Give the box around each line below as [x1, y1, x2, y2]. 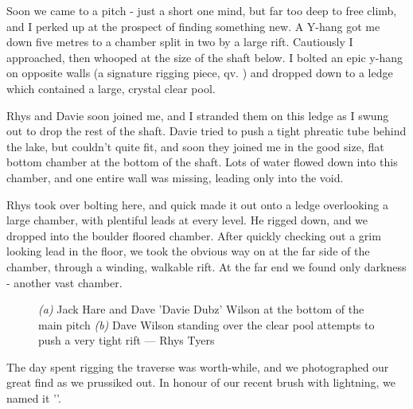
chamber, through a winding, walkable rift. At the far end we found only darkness [6, 258, 407, 275]
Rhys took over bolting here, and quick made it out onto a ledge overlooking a [6, 196, 388, 212]
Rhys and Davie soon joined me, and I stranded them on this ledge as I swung [6, 107, 389, 123]
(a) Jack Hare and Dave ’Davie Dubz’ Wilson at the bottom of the [38, 301, 364, 317]
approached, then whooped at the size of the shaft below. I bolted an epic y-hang [6, 49, 403, 65]
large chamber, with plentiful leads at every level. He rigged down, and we [6, 212, 368, 228]
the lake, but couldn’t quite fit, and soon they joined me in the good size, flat [6, 138, 384, 154]
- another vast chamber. [6, 274, 123, 290]
